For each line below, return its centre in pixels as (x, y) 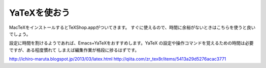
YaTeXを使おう (39, 13)
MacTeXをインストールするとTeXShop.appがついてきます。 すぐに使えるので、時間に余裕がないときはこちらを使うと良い (132, 27)
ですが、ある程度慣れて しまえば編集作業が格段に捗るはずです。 (74, 50)
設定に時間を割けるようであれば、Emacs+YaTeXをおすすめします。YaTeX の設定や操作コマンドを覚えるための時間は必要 (131, 43)
